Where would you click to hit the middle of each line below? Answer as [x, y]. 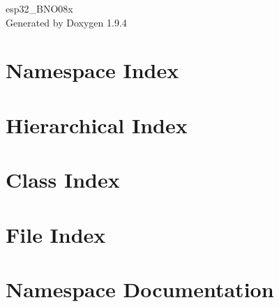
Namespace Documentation [140, 289]
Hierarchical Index [97, 125]
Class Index [63, 180]
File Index [56, 234]
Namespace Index [92, 70]
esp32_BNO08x [39, 8]
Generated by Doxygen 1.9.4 [66, 22]
